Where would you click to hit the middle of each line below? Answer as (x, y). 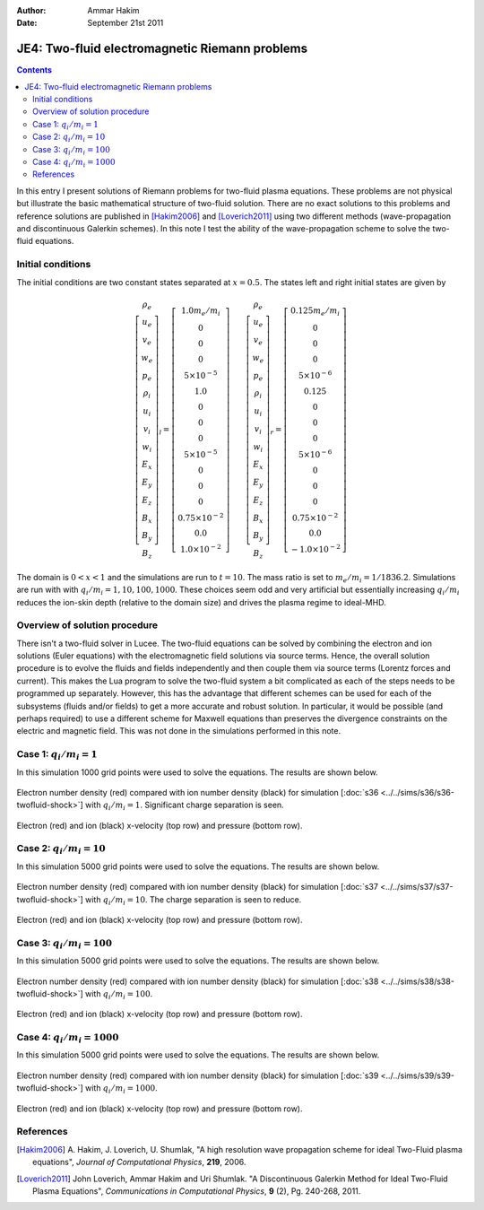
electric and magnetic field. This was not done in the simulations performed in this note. (178, 731)
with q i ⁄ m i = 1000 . (122, 1089)
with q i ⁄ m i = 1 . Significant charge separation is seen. (185, 806)
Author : (31, 10)
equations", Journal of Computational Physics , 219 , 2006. (139, 1162)
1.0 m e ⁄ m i (201, 311)
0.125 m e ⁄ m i (315, 311)
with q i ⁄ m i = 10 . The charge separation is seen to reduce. (194, 900)
